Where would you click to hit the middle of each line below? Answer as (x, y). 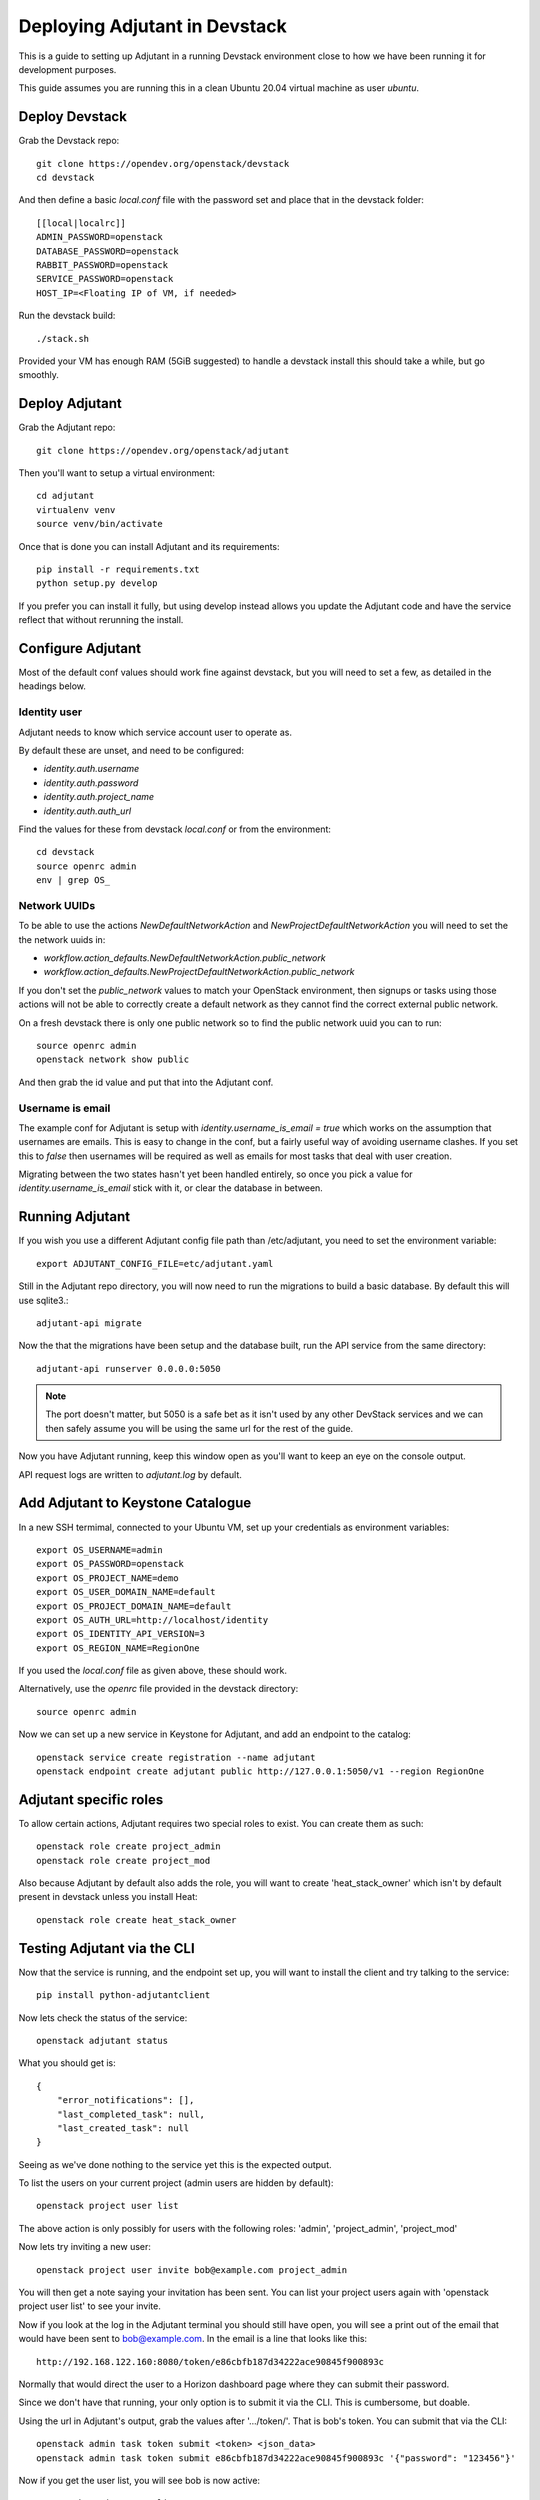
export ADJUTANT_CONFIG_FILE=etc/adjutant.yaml (155, 1263)
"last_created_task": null (123, 2128)
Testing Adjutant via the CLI (106, 1948)
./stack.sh (63, 338)
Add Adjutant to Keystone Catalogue (135, 1503)
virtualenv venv (76, 509)
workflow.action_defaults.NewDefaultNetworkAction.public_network (184, 958)
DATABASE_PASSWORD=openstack (107, 251)
